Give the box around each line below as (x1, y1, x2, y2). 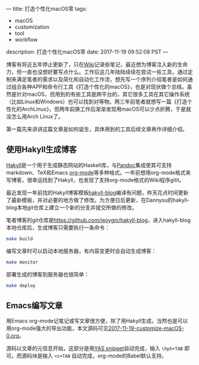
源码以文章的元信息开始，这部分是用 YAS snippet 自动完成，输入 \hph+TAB (6, 345, 184, 352)
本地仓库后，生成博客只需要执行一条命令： (6, 224, 110, 231)
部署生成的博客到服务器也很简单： (6, 270, 89, 278)
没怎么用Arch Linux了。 (6, 113, 64, 120)
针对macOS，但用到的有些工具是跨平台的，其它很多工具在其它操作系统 (16, 91, 190, 97)
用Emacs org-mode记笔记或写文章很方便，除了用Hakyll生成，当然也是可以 (6, 317, 188, 325)
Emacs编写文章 (6, 300, 63, 310)
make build (6, 235, 33, 242)
